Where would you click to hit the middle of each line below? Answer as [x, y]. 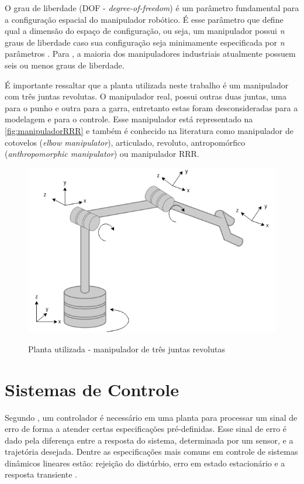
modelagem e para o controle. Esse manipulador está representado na [129, 119]
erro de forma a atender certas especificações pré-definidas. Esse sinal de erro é [146, 429]
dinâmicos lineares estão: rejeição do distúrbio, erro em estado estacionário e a [145, 463]
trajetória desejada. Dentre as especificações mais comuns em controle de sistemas [151, 452]
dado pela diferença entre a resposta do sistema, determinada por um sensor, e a [149, 440]
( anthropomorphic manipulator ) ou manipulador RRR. [102, 154]
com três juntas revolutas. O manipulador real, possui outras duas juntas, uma [146, 96]
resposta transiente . [41, 474]
